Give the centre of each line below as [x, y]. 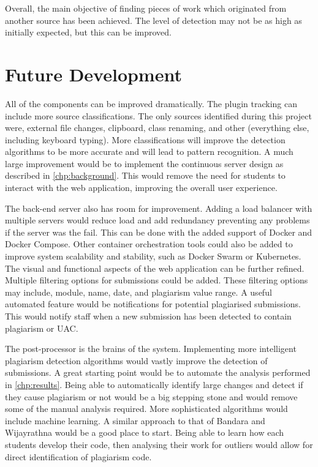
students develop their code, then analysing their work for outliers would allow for [159, 444]
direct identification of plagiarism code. [78, 456]
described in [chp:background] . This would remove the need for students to [145, 175]
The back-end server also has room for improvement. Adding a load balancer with [159, 208]
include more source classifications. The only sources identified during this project [158, 115]
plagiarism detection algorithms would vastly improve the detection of [136, 360]
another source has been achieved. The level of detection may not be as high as [153, 20]
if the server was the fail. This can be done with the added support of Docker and [159, 232]
